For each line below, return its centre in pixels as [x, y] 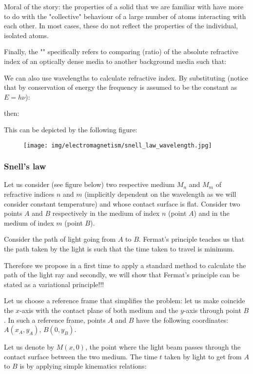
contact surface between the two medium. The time [81, 356]
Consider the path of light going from [60, 239]
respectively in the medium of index [106, 213]
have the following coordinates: [182, 320]
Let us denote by [29, 347]
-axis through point [212, 310]
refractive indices [29, 194]
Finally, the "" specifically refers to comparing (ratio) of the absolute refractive [121, 52]
